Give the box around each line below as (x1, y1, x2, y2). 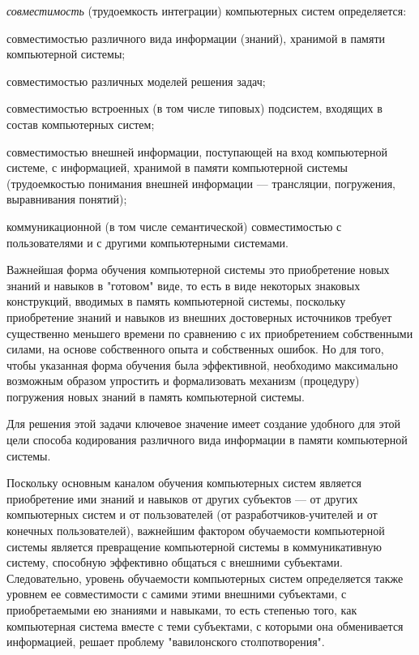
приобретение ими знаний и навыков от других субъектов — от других (6, 490, 358, 507)
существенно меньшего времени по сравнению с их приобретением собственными (6, 324, 413, 341)
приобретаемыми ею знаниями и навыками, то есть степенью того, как (6, 601, 357, 618)
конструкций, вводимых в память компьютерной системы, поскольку (6, 293, 346, 310)
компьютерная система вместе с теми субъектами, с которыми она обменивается (6, 617, 404, 634)
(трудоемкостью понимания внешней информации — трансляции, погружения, (6, 174, 395, 191)
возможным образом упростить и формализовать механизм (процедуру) (6, 372, 360, 389)
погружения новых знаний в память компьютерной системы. (6, 387, 305, 405)
